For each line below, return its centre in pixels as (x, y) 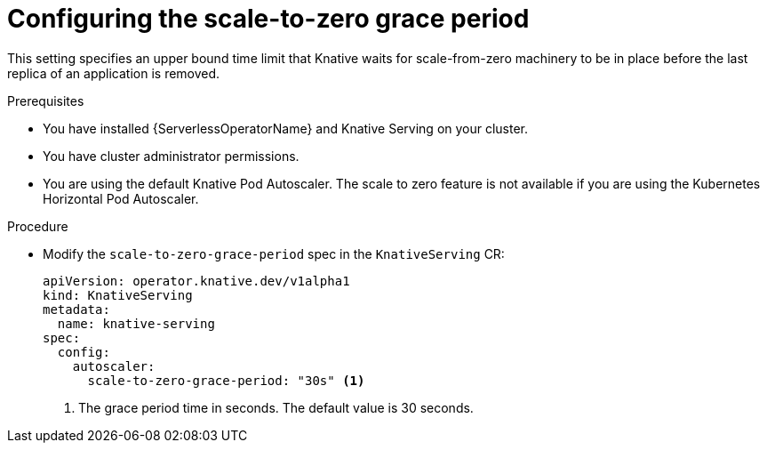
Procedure (38, 226)
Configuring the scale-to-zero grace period (268, 19)
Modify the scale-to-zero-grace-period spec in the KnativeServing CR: (274, 253)
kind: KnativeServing (118, 295)
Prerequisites (46, 100)
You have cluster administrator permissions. (171, 156)
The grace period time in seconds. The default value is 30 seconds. (276, 407)
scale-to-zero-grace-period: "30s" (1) (226, 380)
